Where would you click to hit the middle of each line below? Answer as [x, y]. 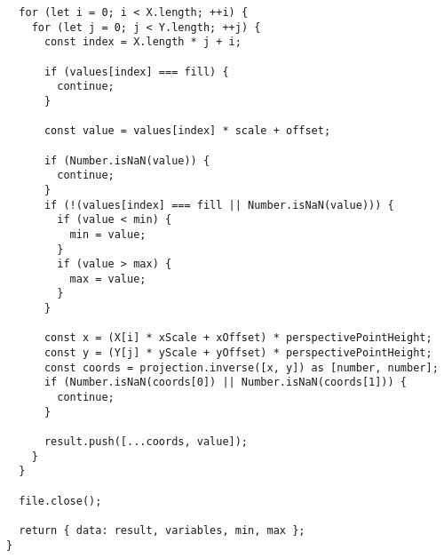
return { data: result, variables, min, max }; [162, 530]
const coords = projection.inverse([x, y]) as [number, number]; [241, 367]
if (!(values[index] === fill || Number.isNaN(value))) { [219, 205]
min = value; [108, 234]
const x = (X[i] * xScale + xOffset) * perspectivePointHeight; [238, 338]
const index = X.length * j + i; [143, 42]
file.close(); [60, 501]
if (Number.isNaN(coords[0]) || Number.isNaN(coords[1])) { [226, 383]
